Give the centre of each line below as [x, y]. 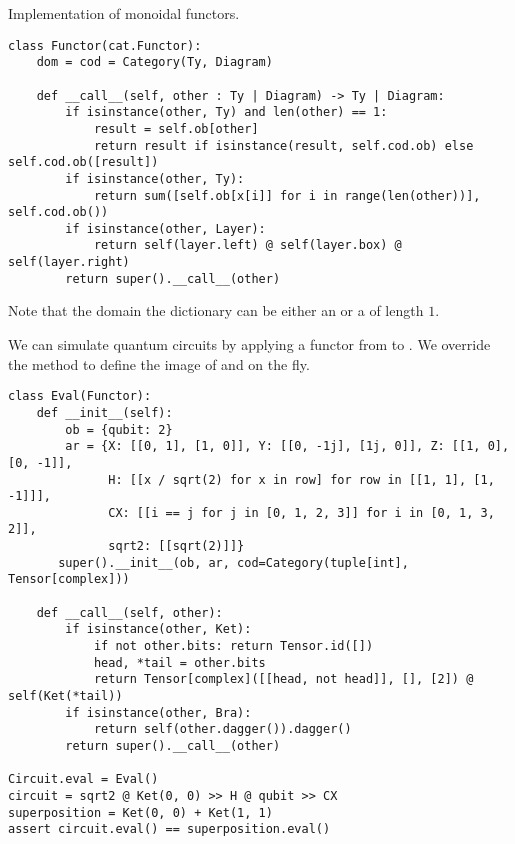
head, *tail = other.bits [179, 662]
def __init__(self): [104, 412]
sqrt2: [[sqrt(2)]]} [176, 546]
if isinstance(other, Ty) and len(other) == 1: [226, 112]
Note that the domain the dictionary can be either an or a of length [216, 310]
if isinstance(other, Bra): [158, 712]
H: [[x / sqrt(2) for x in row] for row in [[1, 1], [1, [301, 479]
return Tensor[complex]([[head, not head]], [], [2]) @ [283, 679]
